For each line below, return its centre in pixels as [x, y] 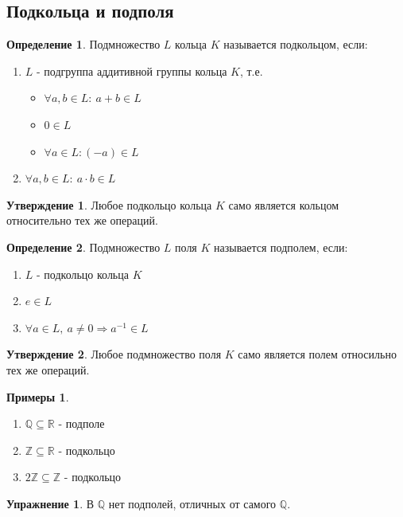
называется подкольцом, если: [296, 44]
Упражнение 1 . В [50, 503]
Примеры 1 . [38, 396]
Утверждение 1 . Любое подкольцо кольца [109, 204]
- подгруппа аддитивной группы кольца [132, 70]
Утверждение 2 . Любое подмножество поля [114, 354]
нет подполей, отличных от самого [192, 503]
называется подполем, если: [281, 247]
